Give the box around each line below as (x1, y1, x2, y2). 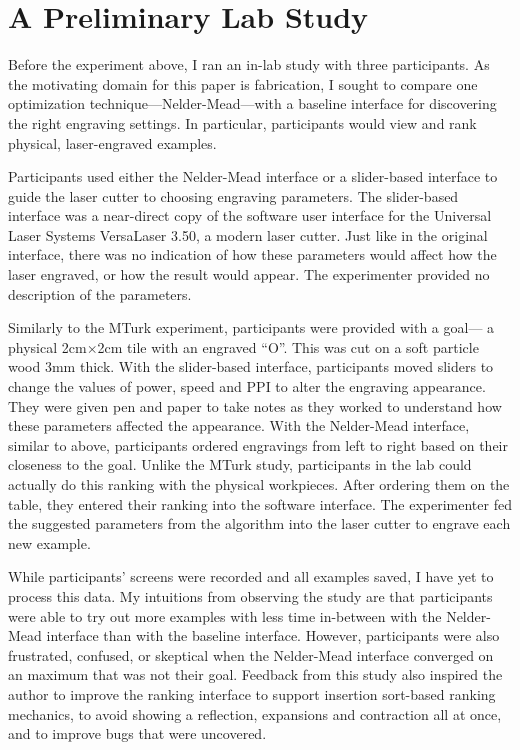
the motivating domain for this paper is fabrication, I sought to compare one (8, 73, 478, 94)
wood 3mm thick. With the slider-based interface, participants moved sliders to (8, 356, 494, 377)
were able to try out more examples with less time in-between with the (8, 605, 442, 626)
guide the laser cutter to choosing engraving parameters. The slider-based (8, 185, 459, 206)
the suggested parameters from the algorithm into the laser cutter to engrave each (8, 513, 511, 534)
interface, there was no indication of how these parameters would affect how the (8, 244, 497, 265)
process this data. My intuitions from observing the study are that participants (8, 585, 493, 606)
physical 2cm (8, 336, 87, 357)
